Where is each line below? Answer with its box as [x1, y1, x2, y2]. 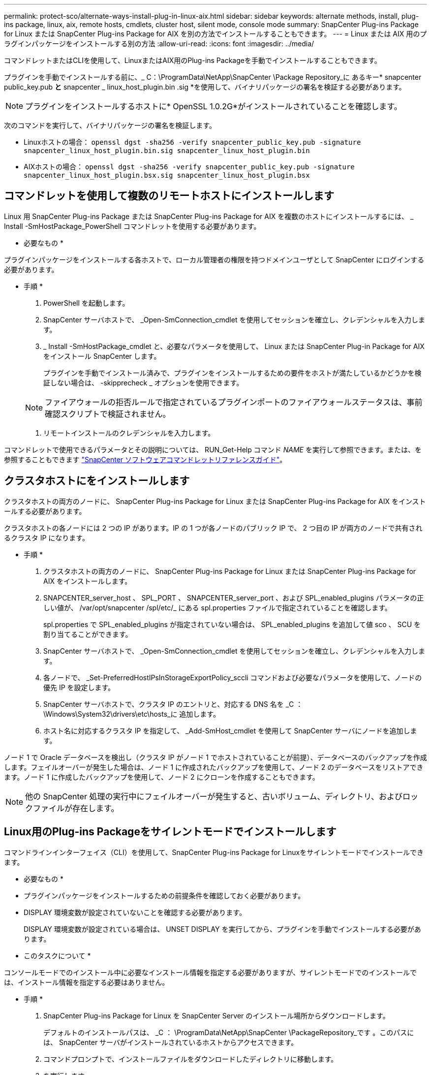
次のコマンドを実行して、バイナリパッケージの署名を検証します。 [4, 121, 216, 129]
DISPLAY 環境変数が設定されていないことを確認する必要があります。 [24, 908, 246, 917]
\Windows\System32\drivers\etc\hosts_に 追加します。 [43, 709, 220, 718]
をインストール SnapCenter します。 [43, 351, 161, 360]
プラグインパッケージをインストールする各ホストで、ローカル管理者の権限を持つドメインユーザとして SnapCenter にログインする [4, 255, 425, 264]
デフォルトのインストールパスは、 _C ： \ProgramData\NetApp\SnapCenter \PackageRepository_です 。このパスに [43, 1028, 414, 1037]
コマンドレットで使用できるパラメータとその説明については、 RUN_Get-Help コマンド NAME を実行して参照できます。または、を [4, 445, 422, 454]
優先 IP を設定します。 [43, 683, 115, 692]
